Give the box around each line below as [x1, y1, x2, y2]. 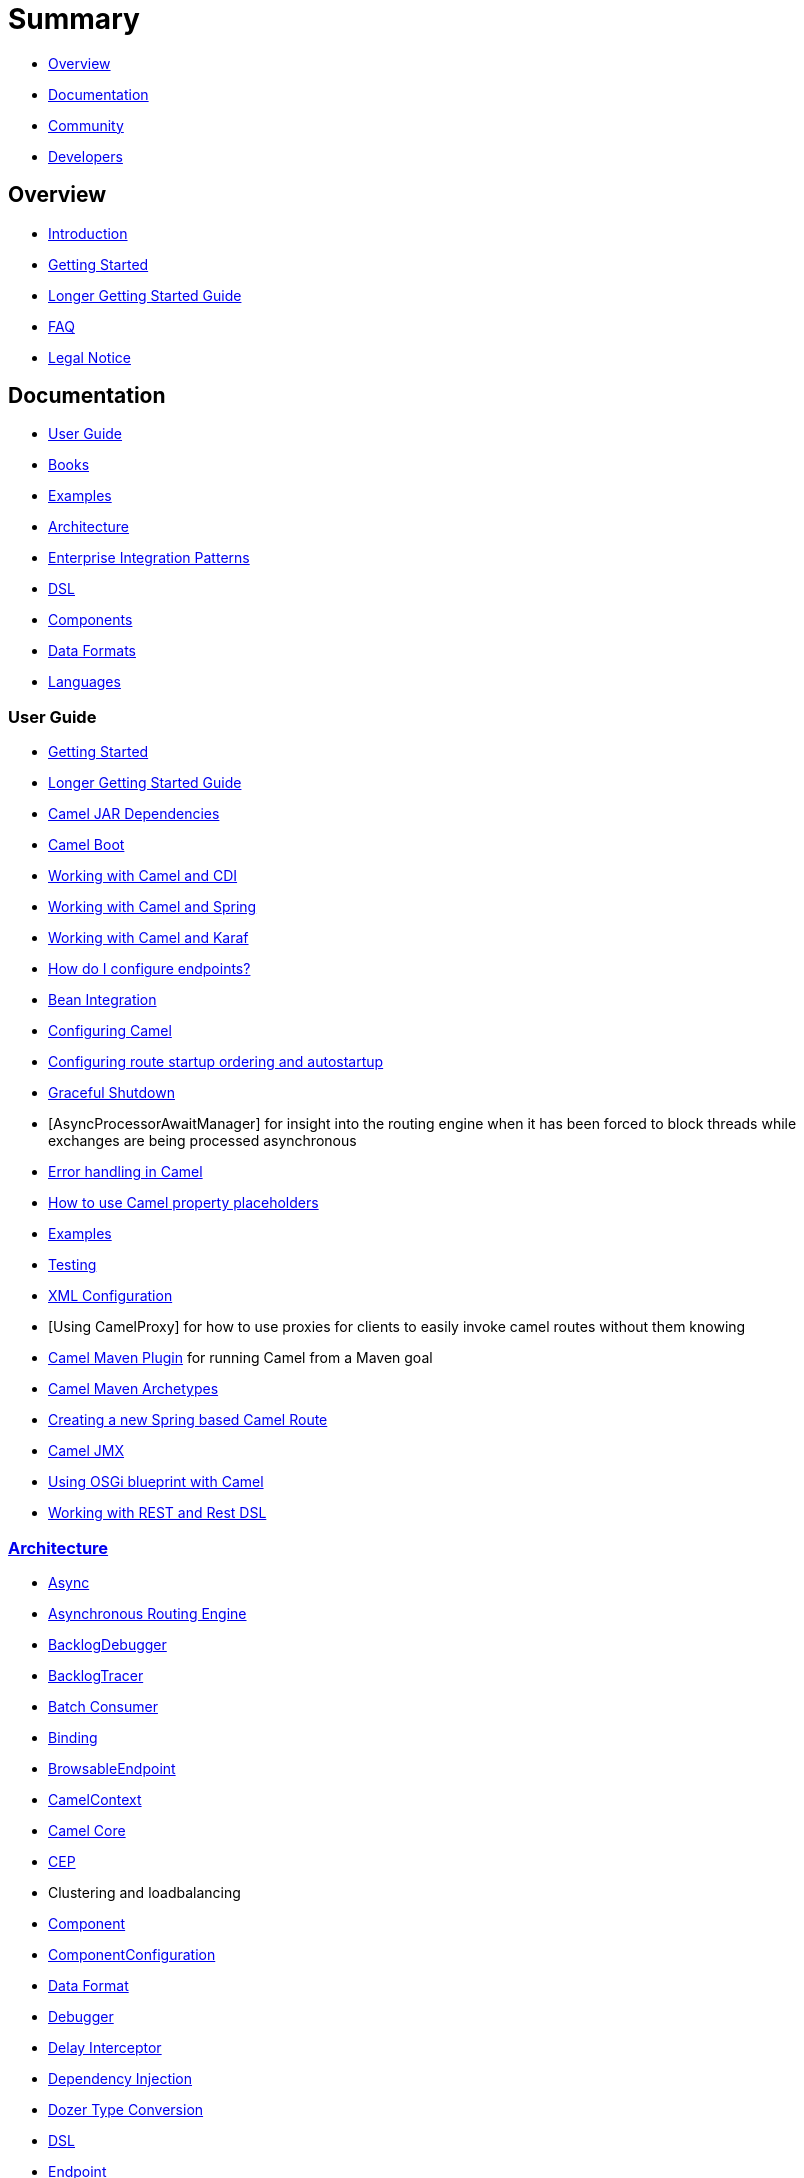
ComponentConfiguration [48, 1945, 216, 1963]
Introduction [48, 224, 128, 242]
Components [48, 611, 133, 629]
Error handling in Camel [48, 1163, 203, 1181]
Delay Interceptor [48, 2038, 162, 2056]
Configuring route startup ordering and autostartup [48, 1053, 384, 1071]
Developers [48, 147, 123, 165]
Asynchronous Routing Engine [48, 1604, 247, 1622]
